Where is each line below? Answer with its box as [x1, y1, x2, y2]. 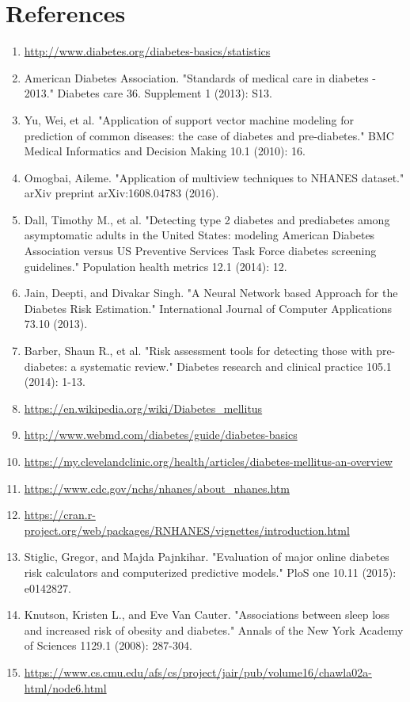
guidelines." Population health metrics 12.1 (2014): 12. [24, 258, 287, 274]
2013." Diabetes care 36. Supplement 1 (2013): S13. [24, 85, 272, 101]
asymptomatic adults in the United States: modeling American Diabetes [24, 227, 375, 243]
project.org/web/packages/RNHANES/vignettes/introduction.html [24, 521, 350, 538]
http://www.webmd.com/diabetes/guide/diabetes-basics [24, 426, 298, 443]
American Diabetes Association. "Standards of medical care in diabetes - [24, 69, 376, 86]
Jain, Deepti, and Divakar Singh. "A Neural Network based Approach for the [24, 284, 398, 301]
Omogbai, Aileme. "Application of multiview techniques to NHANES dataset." [24, 169, 404, 185]
